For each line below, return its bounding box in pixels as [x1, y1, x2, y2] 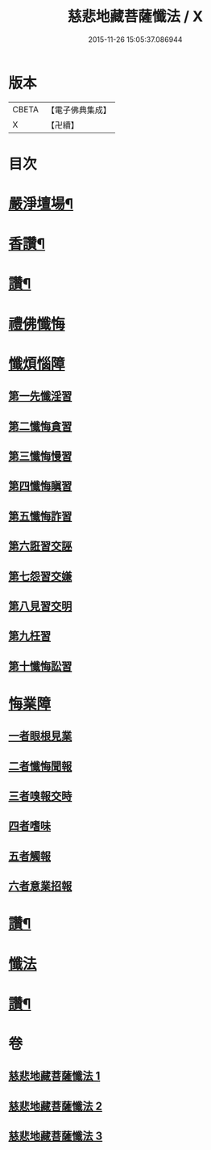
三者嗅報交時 [8, 790, 72, 803]
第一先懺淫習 [8, 390, 72, 403]
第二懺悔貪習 [8, 419, 72, 433]
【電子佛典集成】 [46, 104, 111, 116]
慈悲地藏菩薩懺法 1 [8, 1069, 101, 1083]
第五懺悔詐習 [8, 509, 72, 523]
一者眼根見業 [8, 729, 72, 743]
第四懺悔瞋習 [8, 479, 72, 493]
